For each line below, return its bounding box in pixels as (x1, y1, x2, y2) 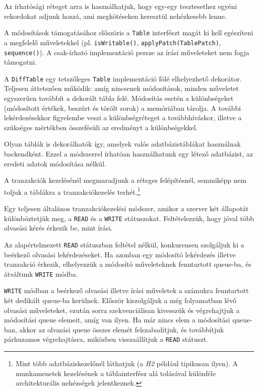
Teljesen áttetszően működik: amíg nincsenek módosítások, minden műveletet (4, 83, 239, 93)
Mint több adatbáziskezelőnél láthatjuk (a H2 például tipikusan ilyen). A (15, 358, 238, 369)
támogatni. (4, 57, 37, 67)
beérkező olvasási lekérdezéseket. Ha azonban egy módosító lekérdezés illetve (4, 249, 236, 259)
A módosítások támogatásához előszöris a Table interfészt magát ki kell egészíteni (4, 27, 254, 38)
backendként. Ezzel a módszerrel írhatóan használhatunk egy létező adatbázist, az (4, 148, 253, 158)
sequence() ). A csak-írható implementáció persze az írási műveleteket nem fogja (4, 47, 250, 57)
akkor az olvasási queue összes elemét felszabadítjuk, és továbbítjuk (19, 324, 224, 334)
